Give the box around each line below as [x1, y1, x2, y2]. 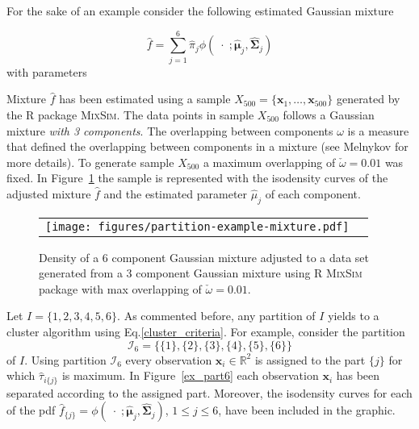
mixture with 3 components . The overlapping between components [6, 122, 333, 139]
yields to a [328, 307, 379, 324]
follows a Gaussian [283, 106, 375, 123]
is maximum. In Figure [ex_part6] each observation [61, 367, 319, 384]
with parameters [6, 63, 87, 80]
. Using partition [24, 351, 107, 368]
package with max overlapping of [39, 280, 202, 297]
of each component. [265, 185, 361, 202]
